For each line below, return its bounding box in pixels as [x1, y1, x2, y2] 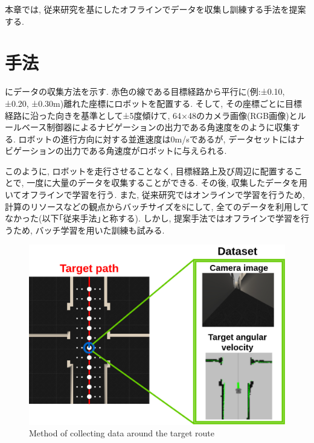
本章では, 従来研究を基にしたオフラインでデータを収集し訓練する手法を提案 [5, 3, 306, 15]
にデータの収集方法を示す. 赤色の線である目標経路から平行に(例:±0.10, [5, 85, 285, 98]
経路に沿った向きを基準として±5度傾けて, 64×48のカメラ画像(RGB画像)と [5, 109, 298, 121]
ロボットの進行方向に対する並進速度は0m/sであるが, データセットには [18, 132, 296, 145]
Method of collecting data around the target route [29, 427, 214, 439]
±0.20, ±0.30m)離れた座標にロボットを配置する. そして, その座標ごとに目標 [5, 97, 302, 109]
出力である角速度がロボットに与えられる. [63, 144, 227, 157]
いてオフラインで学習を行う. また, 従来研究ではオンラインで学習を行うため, [5, 188, 305, 201]
